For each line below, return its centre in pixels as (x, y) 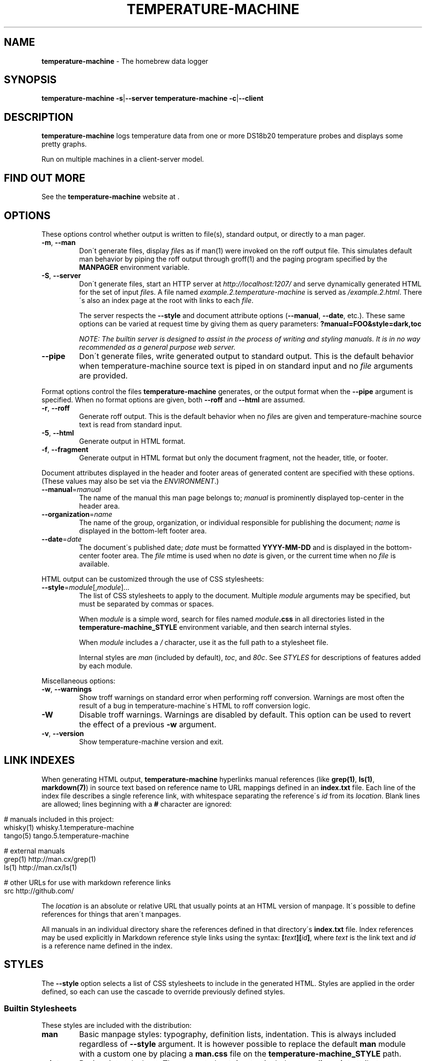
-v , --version (63, 733)
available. (94, 564)
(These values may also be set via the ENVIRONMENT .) (130, 481)
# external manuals (35, 851)
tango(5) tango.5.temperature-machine (67, 835)
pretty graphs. (64, 144)
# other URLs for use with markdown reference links (88, 882)
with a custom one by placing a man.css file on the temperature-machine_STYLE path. (240, 1054)
